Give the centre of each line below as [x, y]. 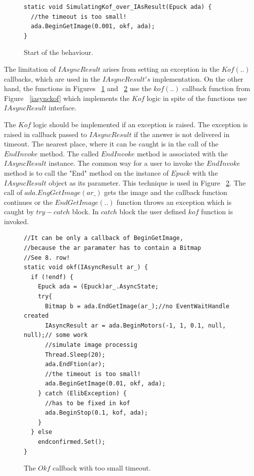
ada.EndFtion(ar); [75, 364]
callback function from [216, 88]
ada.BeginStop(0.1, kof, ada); [96, 413]
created [36, 316]
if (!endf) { [52, 277]
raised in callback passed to [46, 134]
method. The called [69, 153]
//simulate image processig [91, 345]
